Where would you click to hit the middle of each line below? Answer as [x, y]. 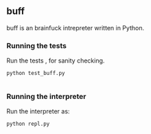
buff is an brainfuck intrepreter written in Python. [75, 27]
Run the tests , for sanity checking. [56, 60]
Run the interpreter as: [38, 111]
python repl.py [28, 124]
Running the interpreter [46, 97]
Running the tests [36, 45]
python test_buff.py [36, 74]
